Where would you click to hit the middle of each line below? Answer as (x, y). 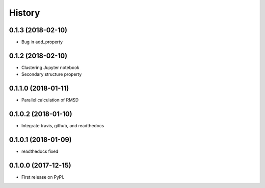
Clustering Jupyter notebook (50, 67)
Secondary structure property (52, 74)
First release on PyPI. (43, 177)
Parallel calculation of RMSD (50, 100)
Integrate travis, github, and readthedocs (63, 126)
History (25, 13)
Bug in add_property (42, 42)
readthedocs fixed (40, 151)
